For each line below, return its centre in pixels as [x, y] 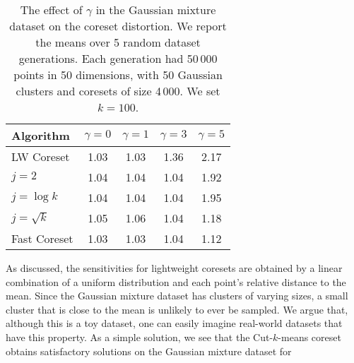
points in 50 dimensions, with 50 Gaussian [118, 75]
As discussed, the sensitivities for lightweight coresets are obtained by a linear [174, 268]
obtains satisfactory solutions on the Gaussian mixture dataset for [149, 351]
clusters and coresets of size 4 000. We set [118, 91]
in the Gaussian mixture [156, 10]
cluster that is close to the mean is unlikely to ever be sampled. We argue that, [177, 309]
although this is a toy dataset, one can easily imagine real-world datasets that [174, 323]
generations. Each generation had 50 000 [118, 58]
